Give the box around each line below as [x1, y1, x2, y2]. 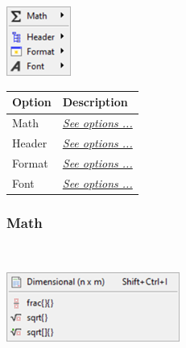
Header [12, 135, 48, 151]
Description [62, 93, 128, 110]
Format [12, 155, 48, 172]
